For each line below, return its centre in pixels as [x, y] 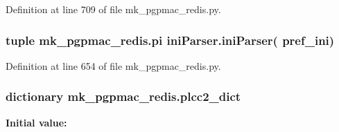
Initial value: [36, 122]
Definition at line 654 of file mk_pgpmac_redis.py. [113, 65]
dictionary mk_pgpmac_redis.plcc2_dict [123, 96]
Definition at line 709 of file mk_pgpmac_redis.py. [113, 9]
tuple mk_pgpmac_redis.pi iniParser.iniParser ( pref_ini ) [170, 40]
